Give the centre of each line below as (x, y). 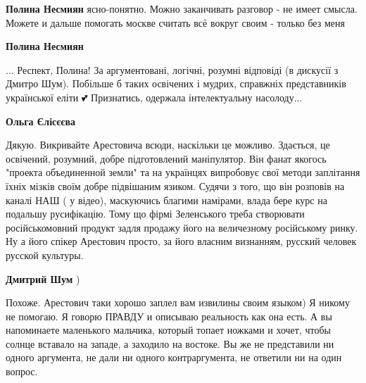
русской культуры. (45, 255)
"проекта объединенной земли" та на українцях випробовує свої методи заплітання (183, 172)
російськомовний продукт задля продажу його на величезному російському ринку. (182, 227)
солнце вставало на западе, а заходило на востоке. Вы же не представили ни (170, 343)
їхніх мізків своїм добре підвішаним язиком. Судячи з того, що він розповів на (175, 186)
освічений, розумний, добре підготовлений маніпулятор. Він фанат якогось (166, 158)
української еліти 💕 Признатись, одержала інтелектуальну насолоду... (154, 97)
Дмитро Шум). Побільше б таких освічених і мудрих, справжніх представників (176, 83)
